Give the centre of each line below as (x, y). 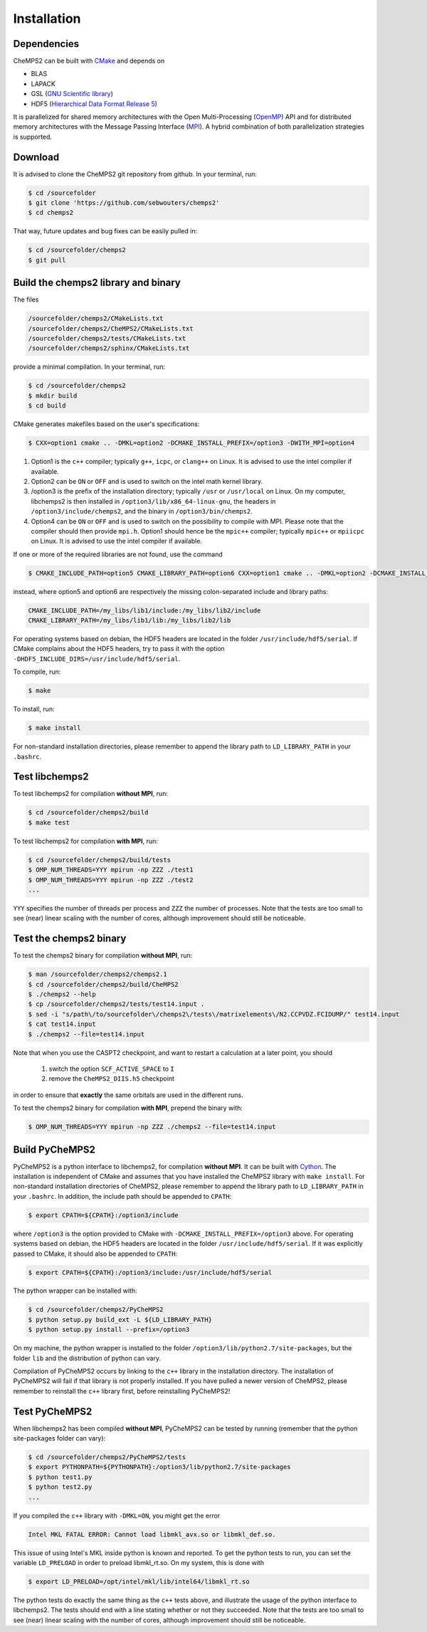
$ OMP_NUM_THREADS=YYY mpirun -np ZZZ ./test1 (111, 870)
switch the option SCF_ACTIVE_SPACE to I (111, 1069)
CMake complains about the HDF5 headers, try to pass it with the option (119, 649)
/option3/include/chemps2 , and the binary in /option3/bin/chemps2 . (142, 512)
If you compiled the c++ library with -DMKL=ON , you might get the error (117, 1515)
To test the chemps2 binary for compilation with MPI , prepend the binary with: (128, 1108)
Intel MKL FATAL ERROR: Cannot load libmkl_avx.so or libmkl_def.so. (152, 1534)
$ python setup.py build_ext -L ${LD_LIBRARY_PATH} (120, 1319)
